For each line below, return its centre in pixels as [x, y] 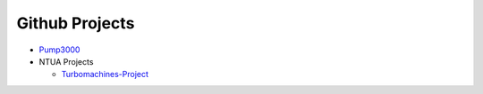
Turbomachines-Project [105, 74]
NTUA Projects [66, 61]
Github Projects [76, 23]
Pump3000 [59, 50]
